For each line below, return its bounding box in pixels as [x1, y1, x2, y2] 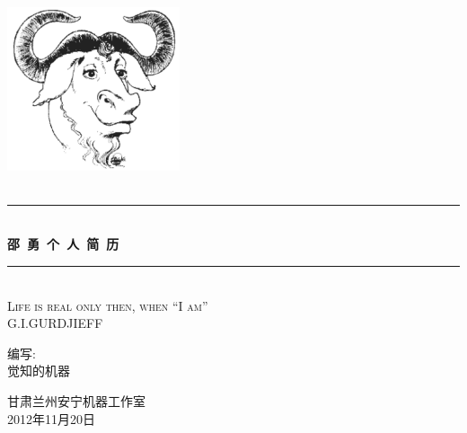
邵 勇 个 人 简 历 [7, 234, 119, 253]
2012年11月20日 [7, 409, 95, 428]
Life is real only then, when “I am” [7, 296, 208, 314]
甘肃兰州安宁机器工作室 [7, 391, 145, 410]
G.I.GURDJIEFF [7, 314, 103, 332]
